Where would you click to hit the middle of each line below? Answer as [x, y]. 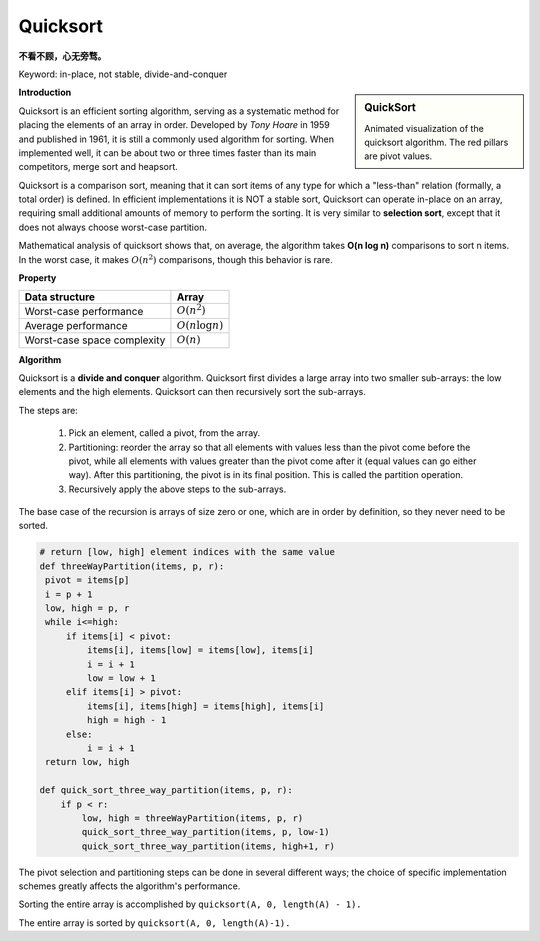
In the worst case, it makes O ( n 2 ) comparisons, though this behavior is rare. [176, 258]
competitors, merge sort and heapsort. [98, 167]
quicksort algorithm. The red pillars [436, 142]
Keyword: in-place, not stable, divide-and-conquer [123, 74]
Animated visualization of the [424, 128]
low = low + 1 [121, 678]
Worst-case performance [84, 311]
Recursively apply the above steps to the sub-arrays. [177, 489]
